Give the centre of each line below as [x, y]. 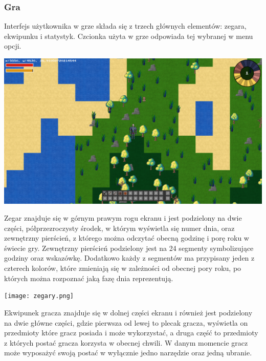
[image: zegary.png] [39, 296]
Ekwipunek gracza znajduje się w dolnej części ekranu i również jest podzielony [128, 312]
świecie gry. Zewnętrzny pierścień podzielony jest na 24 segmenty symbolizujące [129, 248]
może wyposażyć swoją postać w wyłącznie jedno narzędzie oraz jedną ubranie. [128, 353]
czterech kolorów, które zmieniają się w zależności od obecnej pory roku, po [123, 268]
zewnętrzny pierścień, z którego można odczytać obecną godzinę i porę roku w [127, 238]
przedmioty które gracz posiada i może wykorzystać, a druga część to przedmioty [131, 333]
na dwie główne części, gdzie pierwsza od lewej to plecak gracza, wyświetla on [126, 322]
